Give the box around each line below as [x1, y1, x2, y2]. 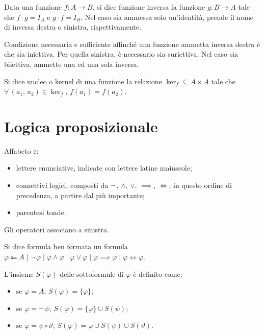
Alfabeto [4, 145, 31, 156]
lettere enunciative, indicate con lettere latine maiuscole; [16, 162, 192, 173]
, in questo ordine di [169, 180, 232, 190]
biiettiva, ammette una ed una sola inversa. [4, 58, 139, 69]
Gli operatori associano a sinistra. [4, 224, 109, 234]
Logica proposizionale [4, 115, 158, 136]
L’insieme [4, 268, 34, 279]
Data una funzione [4, 2, 62, 12]
